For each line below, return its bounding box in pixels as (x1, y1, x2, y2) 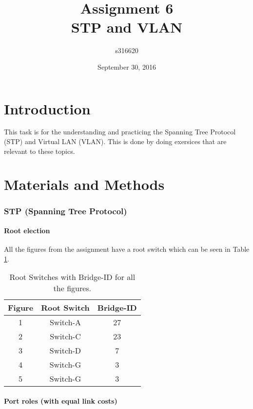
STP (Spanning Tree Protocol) (4, 204, 127, 217)
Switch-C (50, 331, 81, 342)
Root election (4, 225, 50, 236)
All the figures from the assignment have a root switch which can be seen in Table (4, 244, 250, 254)
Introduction (4, 98, 91, 118)
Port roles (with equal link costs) (4, 396, 117, 406)
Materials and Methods (4, 174, 165, 194)
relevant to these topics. (4, 146, 75, 156)
